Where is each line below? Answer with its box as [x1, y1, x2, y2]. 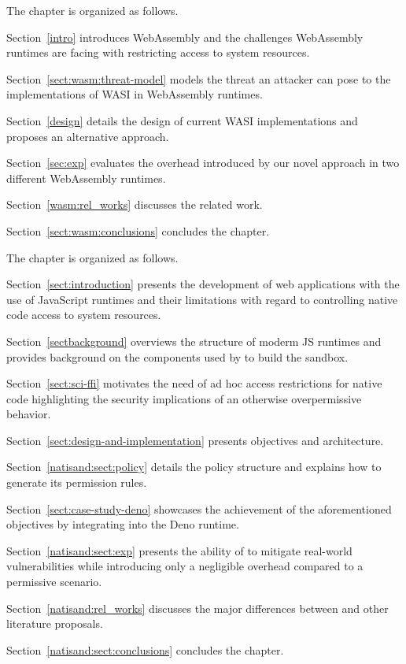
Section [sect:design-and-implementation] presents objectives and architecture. [6, 432, 384, 448]
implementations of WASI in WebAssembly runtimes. [6, 86, 263, 102]
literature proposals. [6, 615, 103, 632]
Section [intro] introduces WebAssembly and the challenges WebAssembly [6, 28, 364, 45]
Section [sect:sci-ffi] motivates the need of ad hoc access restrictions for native [6, 375, 382, 391]
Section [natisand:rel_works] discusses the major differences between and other [6, 599, 389, 616]
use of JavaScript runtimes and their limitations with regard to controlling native [6, 291, 398, 307]
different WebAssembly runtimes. [6, 169, 166, 186]
